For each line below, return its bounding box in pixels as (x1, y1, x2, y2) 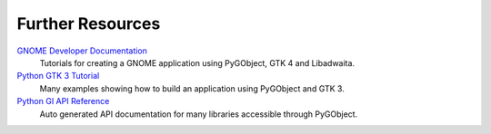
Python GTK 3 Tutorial (16, 71, 100, 81)
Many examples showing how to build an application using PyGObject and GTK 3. (39, 82, 345, 94)
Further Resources (16, 14, 161, 33)
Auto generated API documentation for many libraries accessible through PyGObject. (39, 109, 358, 120)
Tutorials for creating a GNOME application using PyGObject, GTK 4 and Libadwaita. (39, 57, 355, 68)
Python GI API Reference (16, 96, 110, 107)
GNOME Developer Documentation (16, 45, 147, 56)
